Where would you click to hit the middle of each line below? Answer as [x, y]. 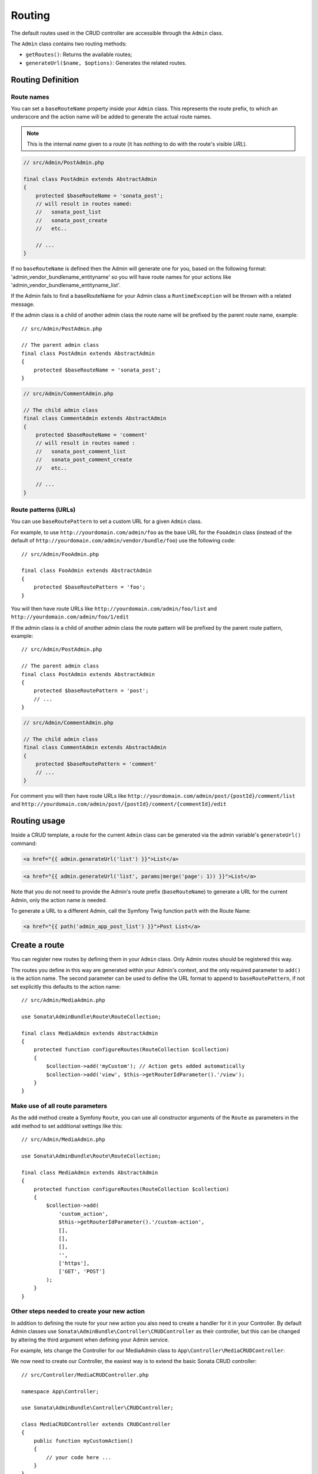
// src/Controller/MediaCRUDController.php [85, 1375]
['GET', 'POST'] [82, 1271]
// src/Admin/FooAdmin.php [60, 554]
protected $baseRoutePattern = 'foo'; [90, 587]
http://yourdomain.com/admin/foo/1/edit [70, 617]
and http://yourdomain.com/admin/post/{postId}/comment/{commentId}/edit [119, 804]
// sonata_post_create [72, 220]
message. [23, 304]
